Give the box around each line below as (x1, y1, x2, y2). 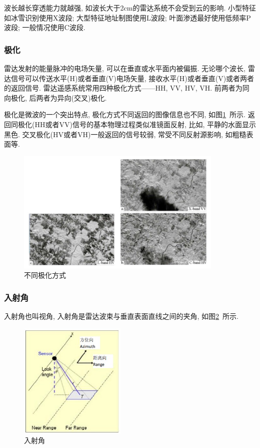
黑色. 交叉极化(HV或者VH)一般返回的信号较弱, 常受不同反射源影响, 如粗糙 (4, 129, 246, 139)
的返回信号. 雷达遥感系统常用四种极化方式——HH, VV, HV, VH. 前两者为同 (4, 83, 249, 93)
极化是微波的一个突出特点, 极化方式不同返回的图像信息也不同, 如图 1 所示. (4, 109, 246, 120)
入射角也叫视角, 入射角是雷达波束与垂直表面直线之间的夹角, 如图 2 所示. (4, 311, 239, 321)
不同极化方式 (24, 270, 66, 280)
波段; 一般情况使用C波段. (4, 22, 85, 33)
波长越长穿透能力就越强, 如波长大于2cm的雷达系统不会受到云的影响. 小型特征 (4, 3, 256, 13)
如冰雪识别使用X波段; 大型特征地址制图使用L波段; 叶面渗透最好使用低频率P (4, 12, 251, 23)
